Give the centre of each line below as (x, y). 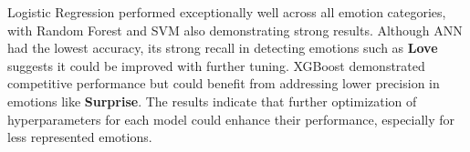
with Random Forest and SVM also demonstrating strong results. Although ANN (235, 30)
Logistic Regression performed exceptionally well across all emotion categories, (227, 12)
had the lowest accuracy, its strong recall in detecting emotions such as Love (223, 48)
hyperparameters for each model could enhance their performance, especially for (231, 119)
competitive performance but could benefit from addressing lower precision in (224, 83)
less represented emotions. (80, 137)
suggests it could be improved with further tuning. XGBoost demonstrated (216, 65)
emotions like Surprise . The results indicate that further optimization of (212, 101)
